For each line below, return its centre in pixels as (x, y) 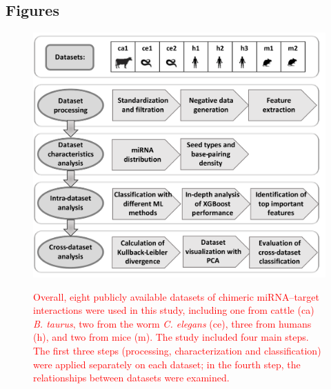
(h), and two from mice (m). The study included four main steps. (171, 337)
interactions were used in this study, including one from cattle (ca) (174, 310)
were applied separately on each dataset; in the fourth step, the (167, 364)
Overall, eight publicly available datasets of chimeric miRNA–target (177, 296)
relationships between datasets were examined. (131, 378)
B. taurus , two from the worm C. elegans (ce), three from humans (172, 323)
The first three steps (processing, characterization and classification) (177, 351)
